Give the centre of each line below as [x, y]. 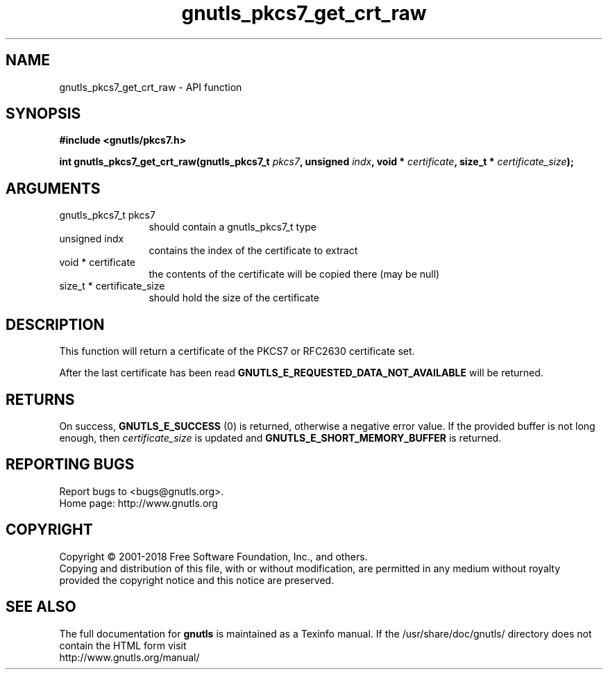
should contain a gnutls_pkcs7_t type [233, 227]
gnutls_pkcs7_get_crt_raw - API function [151, 87]
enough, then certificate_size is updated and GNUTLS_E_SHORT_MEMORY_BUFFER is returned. [280, 437]
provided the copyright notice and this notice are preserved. [197, 580]
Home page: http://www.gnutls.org [138, 503]
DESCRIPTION [55, 324]
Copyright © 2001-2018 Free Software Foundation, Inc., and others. [213, 556]
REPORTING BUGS [70, 465]
